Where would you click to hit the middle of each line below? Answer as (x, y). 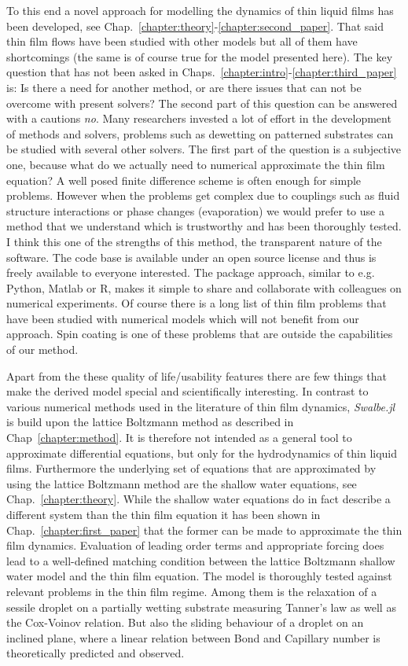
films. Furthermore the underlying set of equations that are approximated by (191, 468)
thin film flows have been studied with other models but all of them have (182, 41)
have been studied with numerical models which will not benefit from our (183, 318)
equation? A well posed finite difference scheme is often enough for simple (184, 180)
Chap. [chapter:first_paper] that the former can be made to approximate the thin (204, 530)
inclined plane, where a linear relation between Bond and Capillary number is (193, 637)
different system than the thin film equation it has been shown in (164, 514)
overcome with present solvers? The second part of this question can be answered (202, 103)
